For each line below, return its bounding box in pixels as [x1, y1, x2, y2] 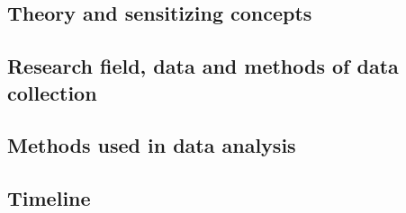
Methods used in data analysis [7, 131, 296, 159]
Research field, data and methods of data [7, 52, 399, 80]
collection [7, 78, 97, 106]
